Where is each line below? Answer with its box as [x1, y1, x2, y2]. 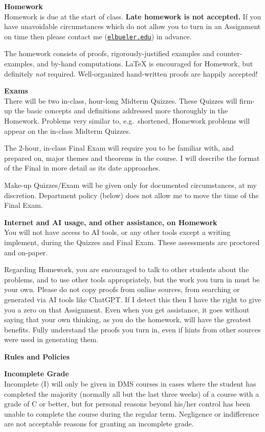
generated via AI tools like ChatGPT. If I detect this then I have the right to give [4, 294, 261, 304]
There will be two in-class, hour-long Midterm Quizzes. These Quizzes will [4, 95, 237, 106]
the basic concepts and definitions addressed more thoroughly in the [14, 105, 228, 116]
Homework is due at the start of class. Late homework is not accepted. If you [4, 11, 261, 21]
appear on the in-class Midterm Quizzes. [4, 125, 131, 136]
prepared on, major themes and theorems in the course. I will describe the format [4, 152, 260, 163]
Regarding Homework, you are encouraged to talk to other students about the [4, 264, 249, 275]
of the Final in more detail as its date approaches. [4, 162, 161, 173]
